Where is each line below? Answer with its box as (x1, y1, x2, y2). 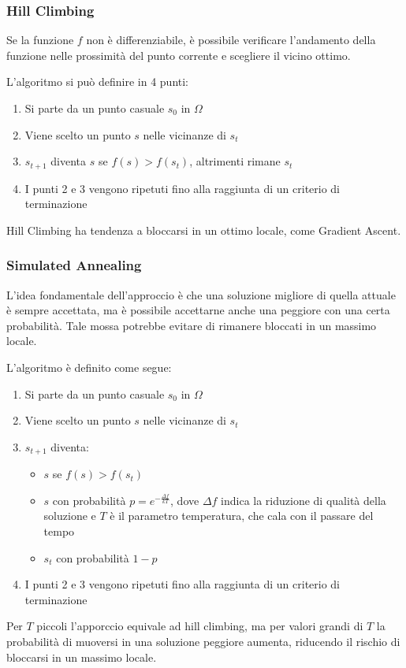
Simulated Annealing (6, 255, 142, 275)
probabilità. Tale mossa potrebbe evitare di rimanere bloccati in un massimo (6, 317, 377, 333)
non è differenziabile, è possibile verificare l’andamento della (86, 32, 376, 48)
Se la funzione (6, 32, 74, 48)
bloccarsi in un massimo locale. (6, 648, 157, 665)
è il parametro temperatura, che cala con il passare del (110, 507, 374, 524)
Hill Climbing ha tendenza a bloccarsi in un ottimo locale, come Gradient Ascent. (6, 221, 401, 238)
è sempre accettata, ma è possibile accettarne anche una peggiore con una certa (6, 302, 390, 318)
